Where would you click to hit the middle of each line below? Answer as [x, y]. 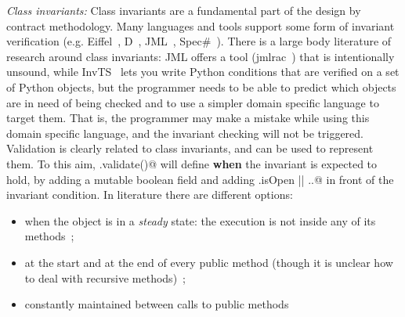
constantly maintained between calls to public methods [157, 304]
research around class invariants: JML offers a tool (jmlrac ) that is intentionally [201, 56]
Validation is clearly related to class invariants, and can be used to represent [190, 148]
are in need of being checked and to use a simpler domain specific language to [193, 102]
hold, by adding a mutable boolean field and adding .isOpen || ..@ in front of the [200, 179]
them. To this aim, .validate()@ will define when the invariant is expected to [192, 163]
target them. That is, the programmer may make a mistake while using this [188, 118]
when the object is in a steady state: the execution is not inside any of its [200, 220]
